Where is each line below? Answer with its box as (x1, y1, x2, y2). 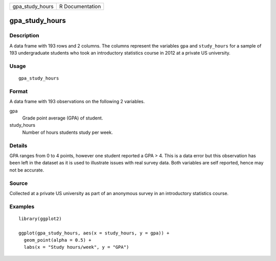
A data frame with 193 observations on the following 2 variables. (9, 99, 145, 105)
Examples (9, 203, 35, 210)
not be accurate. (9, 167, 44, 173)
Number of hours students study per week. (22, 129, 113, 135)
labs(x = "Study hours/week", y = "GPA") (24, 244, 129, 250)
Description (9, 32, 39, 39)
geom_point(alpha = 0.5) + (24, 238, 91, 243)
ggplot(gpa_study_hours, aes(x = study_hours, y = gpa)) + (18, 230, 170, 236)
